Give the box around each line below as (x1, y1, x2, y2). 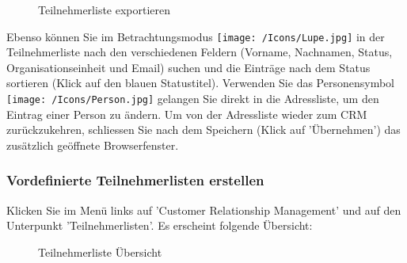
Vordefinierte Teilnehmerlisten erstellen (6, 170, 264, 190)
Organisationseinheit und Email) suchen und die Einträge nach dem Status (6, 59, 371, 75)
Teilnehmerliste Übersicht (38, 243, 162, 260)
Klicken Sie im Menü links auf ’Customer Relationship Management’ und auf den (6, 201, 401, 218)
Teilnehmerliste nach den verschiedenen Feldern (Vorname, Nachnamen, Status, (6, 44, 393, 60)
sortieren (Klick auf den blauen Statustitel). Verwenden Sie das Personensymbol (6, 74, 394, 91)
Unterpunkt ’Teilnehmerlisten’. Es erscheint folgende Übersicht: (6, 217, 313, 234)
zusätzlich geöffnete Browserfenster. (6, 136, 179, 153)
